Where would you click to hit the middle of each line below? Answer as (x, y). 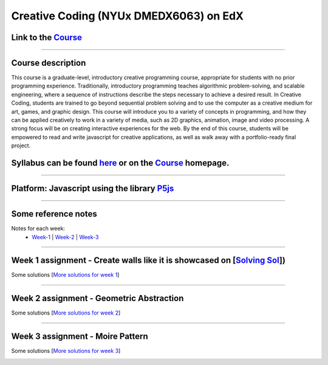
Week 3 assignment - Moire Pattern (80, 337)
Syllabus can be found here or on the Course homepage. (120, 163)
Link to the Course (46, 37)
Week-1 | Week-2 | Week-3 (66, 237)
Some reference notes (54, 214)
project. (21, 145)
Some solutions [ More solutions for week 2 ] (66, 313)
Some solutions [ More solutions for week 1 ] (65, 275)
